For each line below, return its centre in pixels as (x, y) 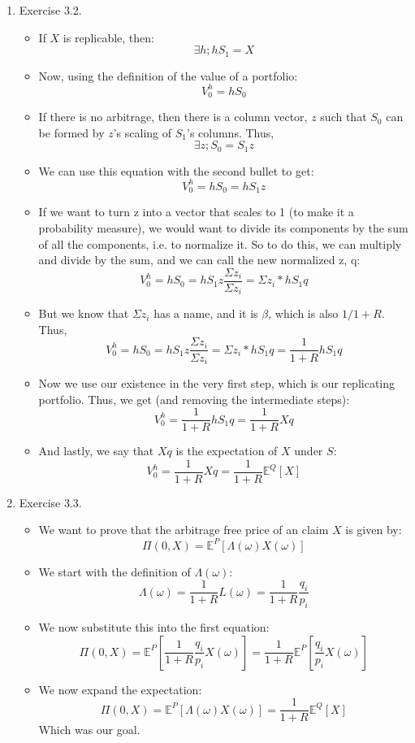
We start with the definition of (115, 571)
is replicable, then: (108, 37)
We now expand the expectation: (120, 689)
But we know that (84, 313)
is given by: (374, 530)
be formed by (71, 132)
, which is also (303, 313)
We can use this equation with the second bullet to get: (176, 170)
